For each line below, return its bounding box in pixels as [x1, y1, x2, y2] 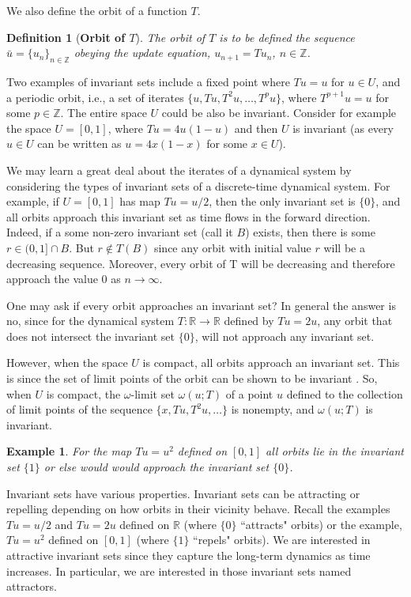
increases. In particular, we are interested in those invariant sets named [6, 562, 352, 579]
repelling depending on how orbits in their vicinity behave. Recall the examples [6, 501, 390, 517]
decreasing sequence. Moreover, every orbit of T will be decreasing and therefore [6, 255, 395, 271]
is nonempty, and [231, 401, 315, 418]
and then [234, 119, 278, 136]
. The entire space [60, 104, 147, 121]
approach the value [6, 270, 98, 287]
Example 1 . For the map [6, 443, 132, 459]
